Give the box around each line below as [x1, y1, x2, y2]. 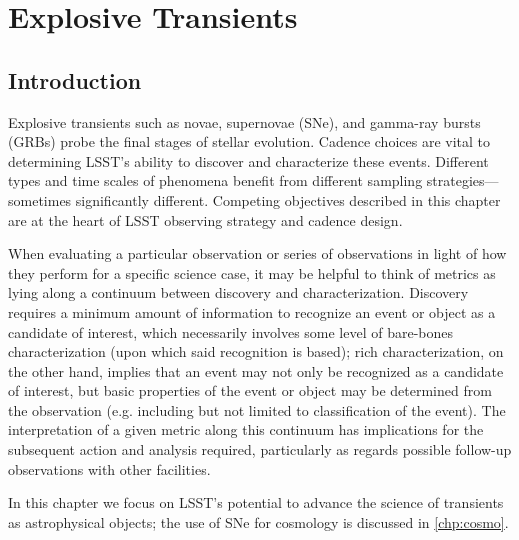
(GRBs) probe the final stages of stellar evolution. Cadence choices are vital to [8, 131, 491, 152]
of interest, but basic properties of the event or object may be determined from [8, 380, 492, 401]
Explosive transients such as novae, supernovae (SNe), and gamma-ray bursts [8, 111, 481, 132]
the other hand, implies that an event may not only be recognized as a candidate [8, 360, 504, 381]
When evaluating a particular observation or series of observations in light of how [8, 243, 507, 264]
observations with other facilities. [8, 458, 211, 479]
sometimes [8, 189, 72, 210]
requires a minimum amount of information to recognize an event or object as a [8, 301, 496, 322]
